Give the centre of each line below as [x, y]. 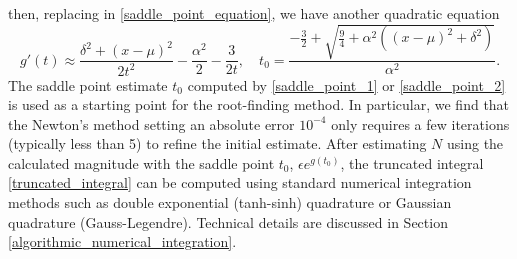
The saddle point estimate [88, 84]
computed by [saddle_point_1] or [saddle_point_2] [346, 84]
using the [475, 143]
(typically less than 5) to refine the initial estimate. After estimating [217, 143]
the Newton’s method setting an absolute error [151, 123]
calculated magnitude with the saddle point [141, 162]
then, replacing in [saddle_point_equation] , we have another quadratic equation [254, 13]
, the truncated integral [412, 162]
